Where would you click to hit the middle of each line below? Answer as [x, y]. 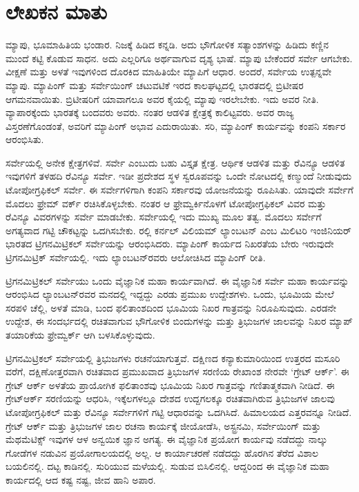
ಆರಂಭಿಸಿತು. [25, 139]
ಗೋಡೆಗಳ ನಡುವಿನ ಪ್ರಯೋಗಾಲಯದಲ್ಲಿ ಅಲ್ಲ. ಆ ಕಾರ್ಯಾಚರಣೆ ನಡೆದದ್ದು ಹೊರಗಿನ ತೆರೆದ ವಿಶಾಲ [162, 452]
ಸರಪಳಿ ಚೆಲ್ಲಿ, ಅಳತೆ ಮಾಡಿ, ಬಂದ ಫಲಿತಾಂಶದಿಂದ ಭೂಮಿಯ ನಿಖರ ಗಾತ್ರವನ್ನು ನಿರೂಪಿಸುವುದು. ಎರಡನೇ [171, 307]
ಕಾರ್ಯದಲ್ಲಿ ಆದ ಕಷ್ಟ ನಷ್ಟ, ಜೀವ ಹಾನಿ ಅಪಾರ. [81, 479]
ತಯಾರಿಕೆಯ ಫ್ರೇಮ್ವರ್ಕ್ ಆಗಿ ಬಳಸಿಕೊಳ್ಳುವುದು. [80, 334]
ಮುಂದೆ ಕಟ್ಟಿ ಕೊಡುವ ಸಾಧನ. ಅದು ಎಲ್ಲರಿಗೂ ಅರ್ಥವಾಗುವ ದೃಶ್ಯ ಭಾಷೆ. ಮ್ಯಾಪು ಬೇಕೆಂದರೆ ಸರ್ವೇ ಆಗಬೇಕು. [179, 58]
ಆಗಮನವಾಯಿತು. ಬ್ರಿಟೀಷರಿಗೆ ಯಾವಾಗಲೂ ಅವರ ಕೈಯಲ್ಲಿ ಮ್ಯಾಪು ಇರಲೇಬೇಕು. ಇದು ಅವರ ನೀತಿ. [162, 98]
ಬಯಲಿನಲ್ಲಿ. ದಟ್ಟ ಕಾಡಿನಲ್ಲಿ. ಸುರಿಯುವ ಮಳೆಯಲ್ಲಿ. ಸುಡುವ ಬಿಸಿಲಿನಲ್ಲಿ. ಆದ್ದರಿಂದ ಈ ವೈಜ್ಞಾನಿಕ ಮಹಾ [167, 466]
